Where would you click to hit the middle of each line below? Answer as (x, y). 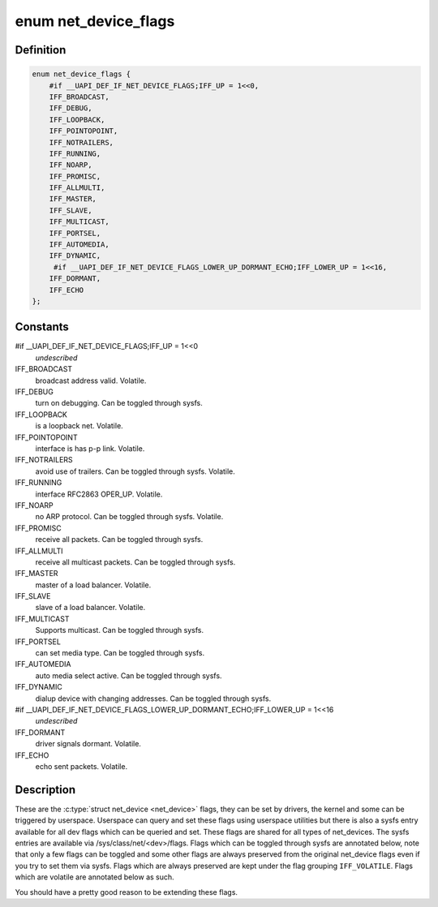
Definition (41, 50)
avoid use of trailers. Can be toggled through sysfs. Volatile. (135, 471)
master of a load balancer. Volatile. (93, 585)
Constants (42, 327)
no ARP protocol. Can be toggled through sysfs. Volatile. (129, 517)
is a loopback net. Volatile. (79, 426)
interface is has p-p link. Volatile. (90, 448)
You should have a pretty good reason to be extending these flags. (127, 892)
